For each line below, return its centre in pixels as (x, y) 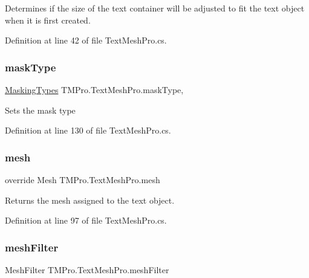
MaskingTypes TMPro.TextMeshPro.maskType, (94, 89)
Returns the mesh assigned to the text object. (90, 200)
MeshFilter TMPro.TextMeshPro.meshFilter (87, 270)
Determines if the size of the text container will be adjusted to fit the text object (155, 8)
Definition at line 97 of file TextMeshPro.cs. (86, 220)
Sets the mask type (40, 110)
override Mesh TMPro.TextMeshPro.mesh (83, 179)
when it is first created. (48, 20)
